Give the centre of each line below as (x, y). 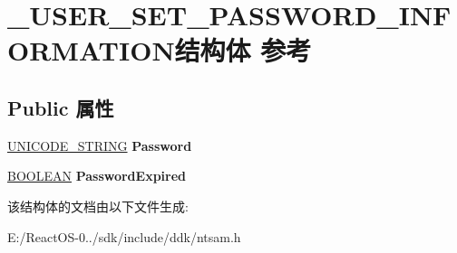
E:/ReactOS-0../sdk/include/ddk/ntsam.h (124, 236)
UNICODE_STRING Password (100, 145)
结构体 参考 (243, 50)
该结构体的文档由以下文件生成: (98, 206)
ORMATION (91, 50)
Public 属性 (61, 107)
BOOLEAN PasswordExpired (97, 176)
